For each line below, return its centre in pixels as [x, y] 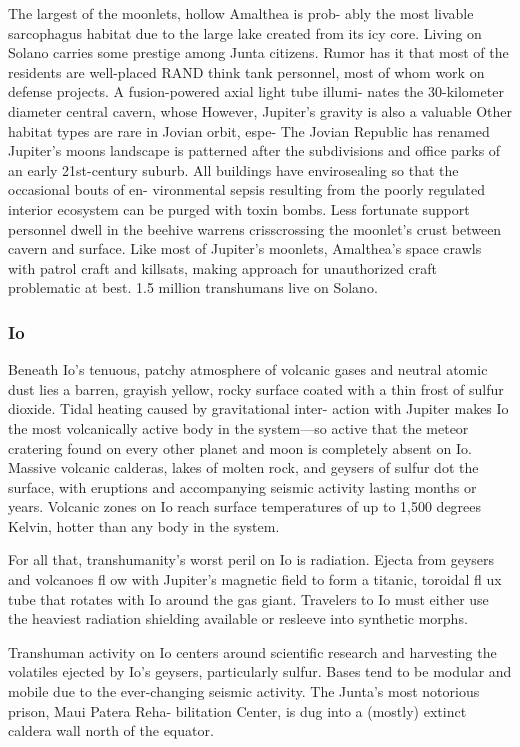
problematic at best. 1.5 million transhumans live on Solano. [193, 287]
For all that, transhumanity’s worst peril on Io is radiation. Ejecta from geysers [251, 559]
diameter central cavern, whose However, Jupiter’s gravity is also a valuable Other [260, 110]
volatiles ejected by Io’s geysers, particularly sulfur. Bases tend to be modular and [260, 671]
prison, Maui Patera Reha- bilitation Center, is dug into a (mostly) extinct [237, 710]
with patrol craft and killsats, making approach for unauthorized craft [223, 267]
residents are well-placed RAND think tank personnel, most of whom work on [246, 71]
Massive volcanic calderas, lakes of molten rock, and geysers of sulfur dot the [243, 467]
